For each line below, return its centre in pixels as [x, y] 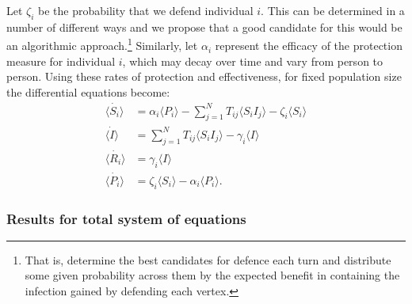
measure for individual [61, 61]
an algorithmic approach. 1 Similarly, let [102, 44]
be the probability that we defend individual [146, 10]
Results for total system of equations [126, 218]
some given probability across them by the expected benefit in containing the [212, 275]
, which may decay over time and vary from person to [253, 61]
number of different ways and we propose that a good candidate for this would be [204, 27]
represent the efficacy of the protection [309, 46]
